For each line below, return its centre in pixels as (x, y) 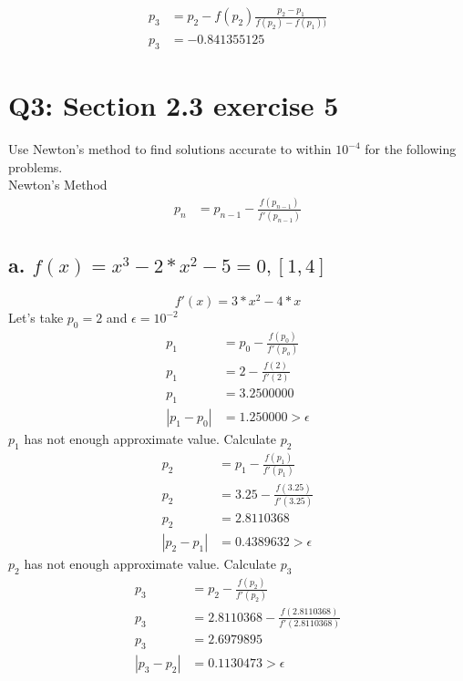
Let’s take (36, 318)
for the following (411, 149)
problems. (36, 166)
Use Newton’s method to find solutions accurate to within (170, 149)
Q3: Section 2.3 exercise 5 (174, 105)
